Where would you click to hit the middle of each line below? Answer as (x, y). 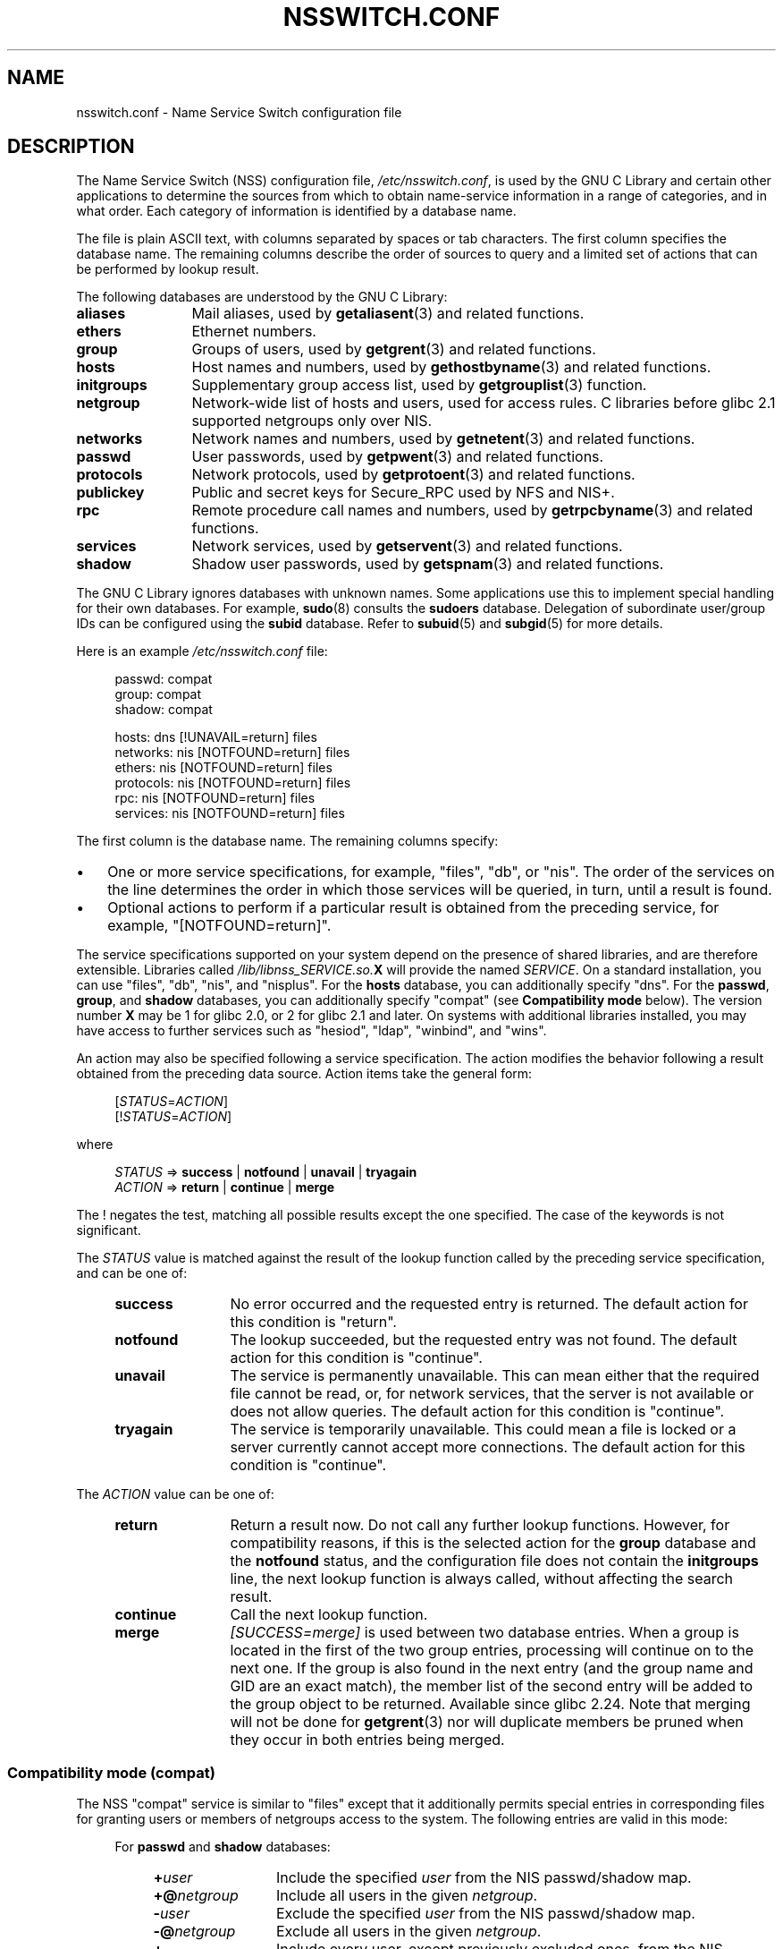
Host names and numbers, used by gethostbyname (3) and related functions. (451, 367)
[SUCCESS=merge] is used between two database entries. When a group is (484, 1633)
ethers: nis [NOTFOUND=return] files (223, 768)
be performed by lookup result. (168, 269)
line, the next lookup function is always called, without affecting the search (482, 1579)
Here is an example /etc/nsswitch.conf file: (202, 651)
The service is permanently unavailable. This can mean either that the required (495, 1376)
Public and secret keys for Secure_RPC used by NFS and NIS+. (403, 493)
